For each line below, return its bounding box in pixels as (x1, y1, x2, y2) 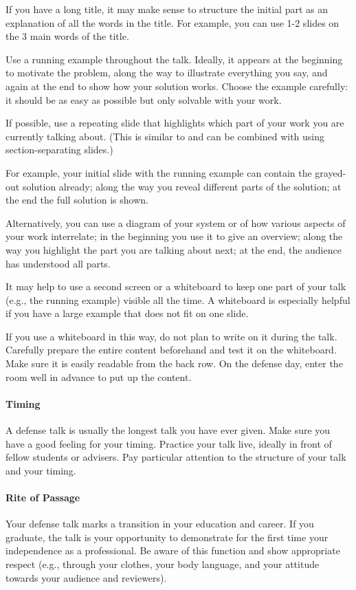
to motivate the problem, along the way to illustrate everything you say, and (5, 65, 328, 80)
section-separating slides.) (5, 142, 113, 157)
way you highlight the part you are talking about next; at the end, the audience (5, 242, 342, 256)
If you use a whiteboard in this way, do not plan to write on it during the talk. (5, 329, 337, 343)
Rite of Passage (5, 490, 80, 505)
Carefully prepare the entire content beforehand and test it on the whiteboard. (5, 342, 337, 357)
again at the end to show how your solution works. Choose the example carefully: (5, 78, 348, 93)
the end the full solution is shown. (5, 193, 148, 207)
